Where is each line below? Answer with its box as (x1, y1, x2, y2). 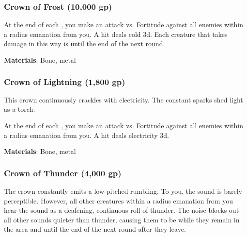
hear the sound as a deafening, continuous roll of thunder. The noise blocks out (4, 205, 239, 215)
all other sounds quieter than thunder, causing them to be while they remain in (4, 214, 240, 224)
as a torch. (4, 104, 35, 114)
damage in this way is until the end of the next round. (4, 38, 165, 49)
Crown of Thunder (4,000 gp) (4, 167, 122, 179)
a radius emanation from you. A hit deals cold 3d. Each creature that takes (4, 29, 228, 39)
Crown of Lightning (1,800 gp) (4, 75, 125, 87)
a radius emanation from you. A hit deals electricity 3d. (4, 130, 169, 140)
